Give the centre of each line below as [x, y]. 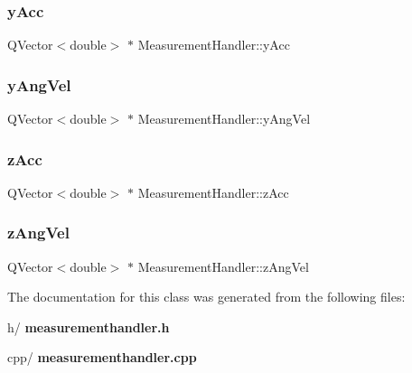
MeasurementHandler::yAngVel [224, 119]
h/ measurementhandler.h [89, 326]
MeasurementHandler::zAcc [213, 192]
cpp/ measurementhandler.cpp [102, 357]
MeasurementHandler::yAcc [214, 45]
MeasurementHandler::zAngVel [223, 266]
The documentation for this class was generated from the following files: [206, 297]
